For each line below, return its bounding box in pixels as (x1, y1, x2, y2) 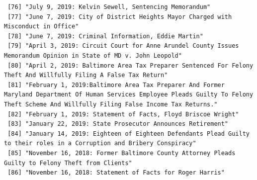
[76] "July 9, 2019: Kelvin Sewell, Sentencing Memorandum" (7, 3, 211, 10)
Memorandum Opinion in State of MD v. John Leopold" (4, 52, 182, 59)
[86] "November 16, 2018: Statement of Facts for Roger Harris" (7, 169, 225, 177)
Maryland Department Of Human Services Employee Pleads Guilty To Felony (4, 91, 254, 98)
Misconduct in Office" (4, 23, 79, 30)
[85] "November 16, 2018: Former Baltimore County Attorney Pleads (7, 149, 236, 157)
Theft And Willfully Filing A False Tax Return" (4, 72, 168, 79)
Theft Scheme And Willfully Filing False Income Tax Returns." (4, 100, 218, 108)
